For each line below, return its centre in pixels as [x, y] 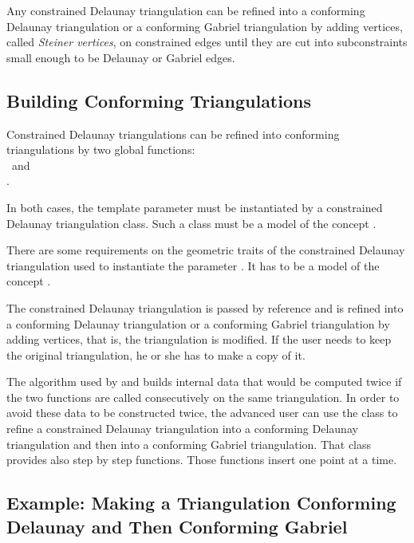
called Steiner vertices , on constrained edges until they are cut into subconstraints [207, 42]
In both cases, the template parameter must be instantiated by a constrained [195, 207]
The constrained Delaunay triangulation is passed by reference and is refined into [205, 307]
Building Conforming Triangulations [159, 100]
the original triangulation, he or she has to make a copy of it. [156, 354]
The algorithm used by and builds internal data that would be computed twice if [204, 382]
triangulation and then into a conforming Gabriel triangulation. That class [189, 444]
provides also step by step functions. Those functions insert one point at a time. [202, 460]
